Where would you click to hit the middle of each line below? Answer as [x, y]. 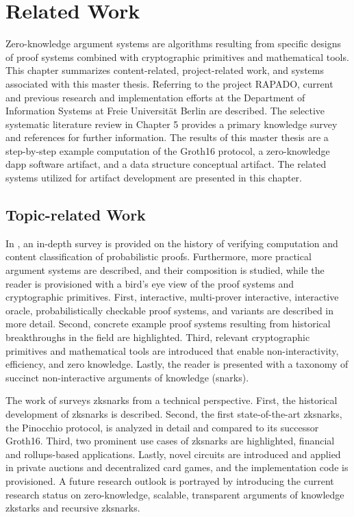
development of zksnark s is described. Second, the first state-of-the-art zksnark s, [174, 413]
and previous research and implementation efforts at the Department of [155, 97]
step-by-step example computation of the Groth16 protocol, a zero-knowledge [168, 150]
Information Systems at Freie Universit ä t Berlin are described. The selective [165, 111]
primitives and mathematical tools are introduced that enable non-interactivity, [172, 350]
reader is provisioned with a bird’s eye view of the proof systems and [150, 283]
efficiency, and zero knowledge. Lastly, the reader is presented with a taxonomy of [177, 364]
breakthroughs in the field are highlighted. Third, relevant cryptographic [158, 337]
